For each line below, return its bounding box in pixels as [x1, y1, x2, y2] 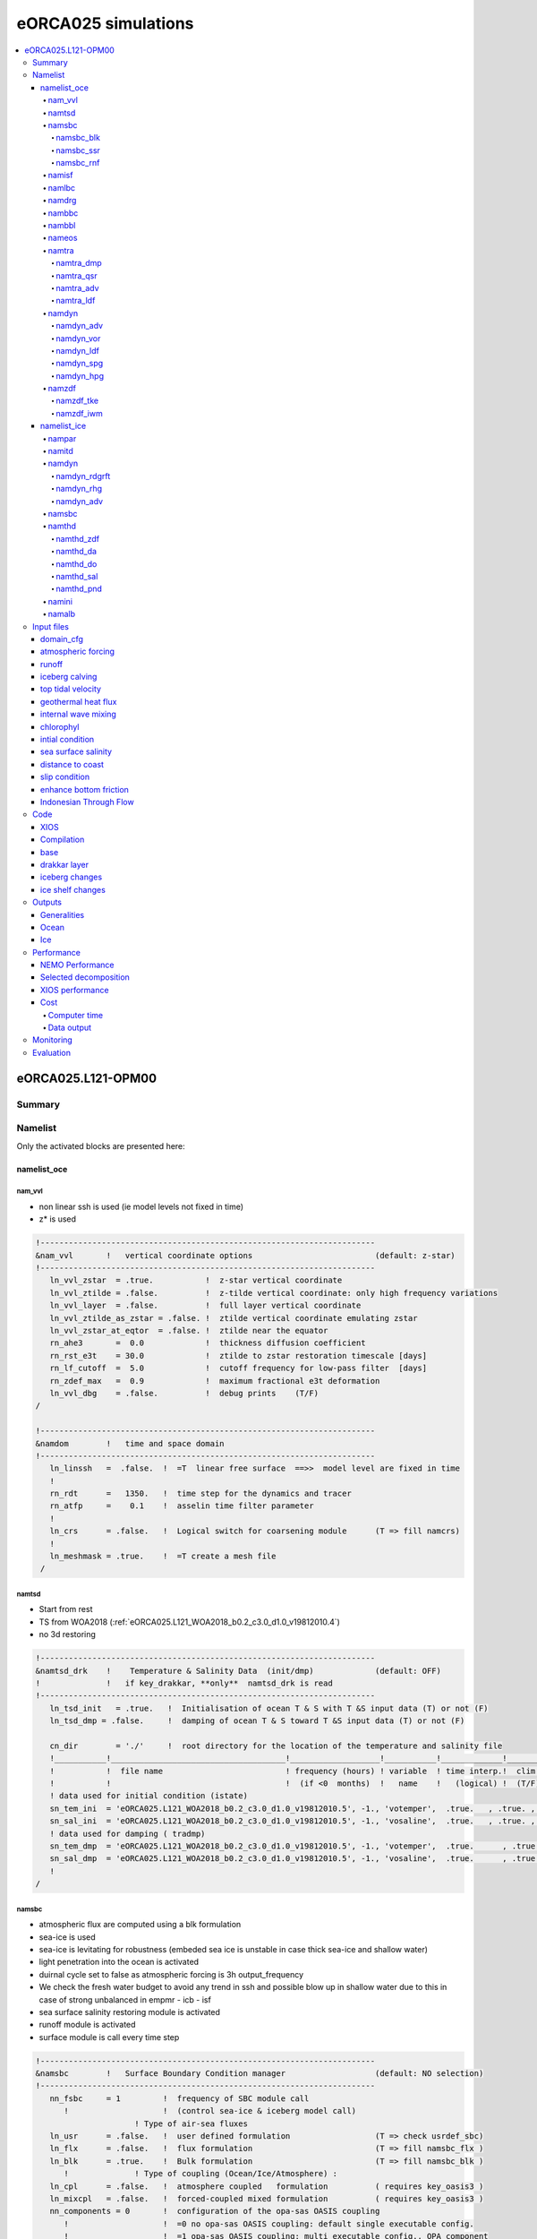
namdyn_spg [55, 358, 104, 369]
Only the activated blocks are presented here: [16, 1140, 185, 1151]
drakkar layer [40, 859, 89, 870]
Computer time [47, 1009, 103, 1020]
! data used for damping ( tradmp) [49, 1828, 206, 1839]
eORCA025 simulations [16, 13, 194, 33]
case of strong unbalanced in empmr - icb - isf [38, 1994, 212, 2005]
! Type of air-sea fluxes [134, 2118, 248, 2129]
